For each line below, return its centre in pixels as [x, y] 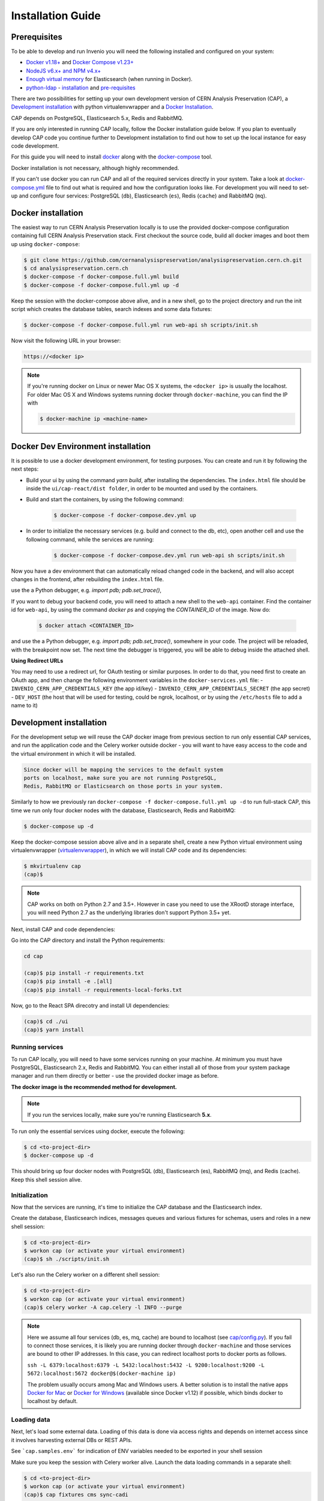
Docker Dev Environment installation [81, 446]
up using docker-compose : [46, 244]
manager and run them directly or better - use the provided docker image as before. [115, 1076]
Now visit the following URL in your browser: [66, 341]
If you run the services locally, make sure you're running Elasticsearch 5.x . [119, 1114]
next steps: [25, 469]
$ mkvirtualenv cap [52, 866]
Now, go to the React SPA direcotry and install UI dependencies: [90, 1005]
